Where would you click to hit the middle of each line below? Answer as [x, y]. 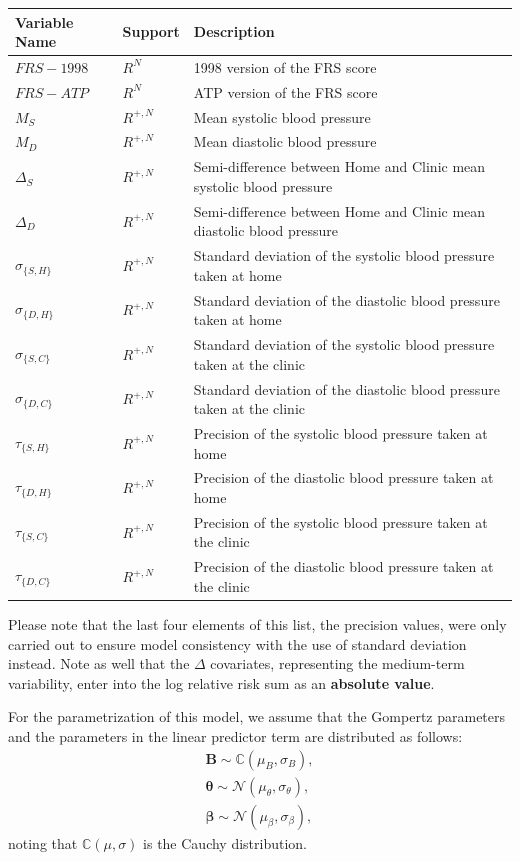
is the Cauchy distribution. [225, 842]
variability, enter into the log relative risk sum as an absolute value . [221, 682]
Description [234, 31]
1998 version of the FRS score [285, 66]
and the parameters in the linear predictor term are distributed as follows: [235, 735]
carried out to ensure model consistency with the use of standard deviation [237, 643]
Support [151, 31]
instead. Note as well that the [99, 663]
